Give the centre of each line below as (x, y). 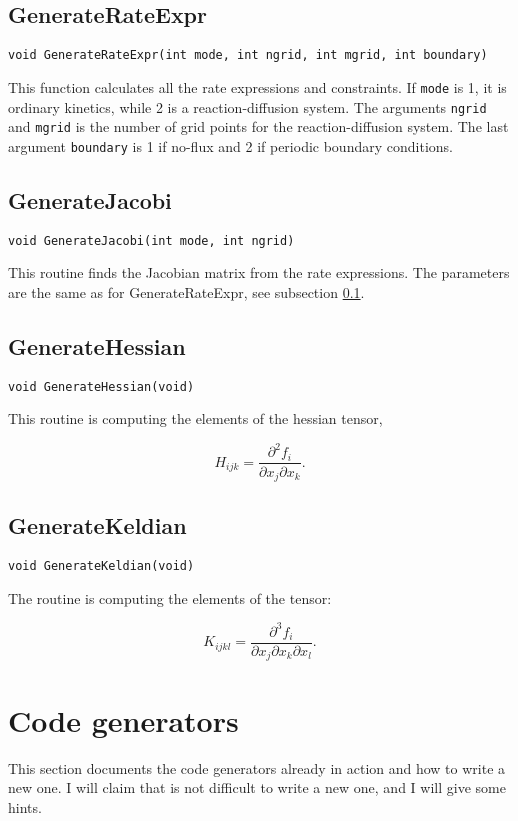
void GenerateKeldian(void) (101, 566)
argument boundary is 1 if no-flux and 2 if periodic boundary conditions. (230, 145)
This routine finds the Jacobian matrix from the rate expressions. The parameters (259, 272)
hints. (25, 806)
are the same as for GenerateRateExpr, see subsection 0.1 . (186, 291)
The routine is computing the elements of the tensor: (170, 597)
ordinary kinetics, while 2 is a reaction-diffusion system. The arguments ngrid (247, 106)
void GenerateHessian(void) (101, 386)
